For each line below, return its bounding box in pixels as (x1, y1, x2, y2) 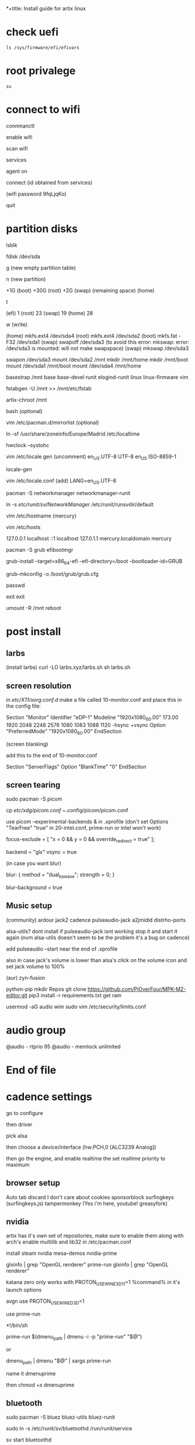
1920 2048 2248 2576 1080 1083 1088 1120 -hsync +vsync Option (6, 721, 166, 728)
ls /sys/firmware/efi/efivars (6, 44, 80, 50)
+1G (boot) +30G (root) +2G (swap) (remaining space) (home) (6, 287, 155, 294)
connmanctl (6, 122, 35, 129)
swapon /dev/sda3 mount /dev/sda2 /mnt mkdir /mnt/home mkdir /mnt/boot (6, 356, 189, 363)
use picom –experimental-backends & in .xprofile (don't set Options (6, 818, 169, 825)
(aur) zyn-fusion (6, 974, 46, 981)
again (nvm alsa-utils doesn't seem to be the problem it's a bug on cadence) (6, 933, 190, 941)
